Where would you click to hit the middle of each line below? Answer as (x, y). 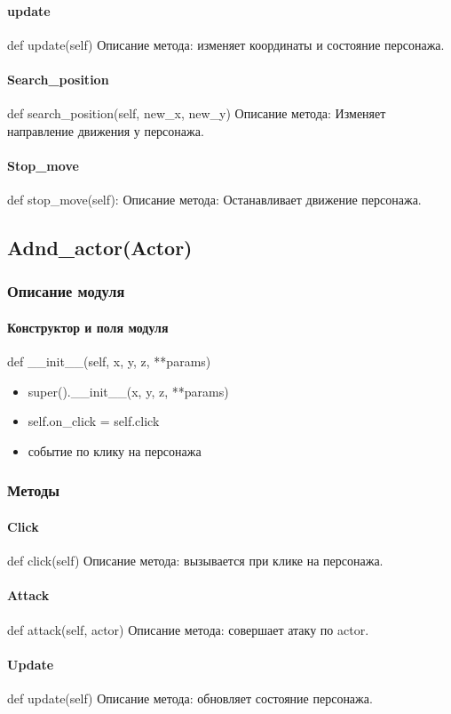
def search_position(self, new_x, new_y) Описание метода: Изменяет (197, 113)
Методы (34, 490)
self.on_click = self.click (94, 421)
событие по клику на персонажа (115, 450)
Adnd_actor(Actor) (100, 248)
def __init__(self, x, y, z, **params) (109, 361)
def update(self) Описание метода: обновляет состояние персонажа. (190, 698)
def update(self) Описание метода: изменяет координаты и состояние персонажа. (226, 44)
